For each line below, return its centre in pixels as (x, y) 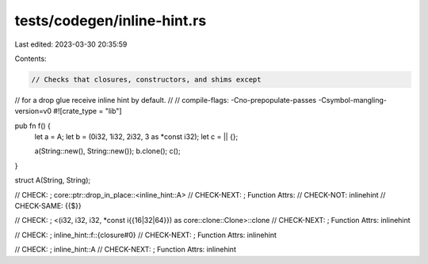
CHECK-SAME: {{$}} (48, 206)
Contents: (31, 58)
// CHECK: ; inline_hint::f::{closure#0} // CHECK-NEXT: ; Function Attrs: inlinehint (146, 235)
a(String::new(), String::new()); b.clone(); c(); (108, 151)
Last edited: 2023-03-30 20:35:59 (71, 44)
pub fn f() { (33, 126)
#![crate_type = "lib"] (87, 111)
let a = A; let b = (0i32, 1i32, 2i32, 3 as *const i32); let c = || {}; (136, 137)
